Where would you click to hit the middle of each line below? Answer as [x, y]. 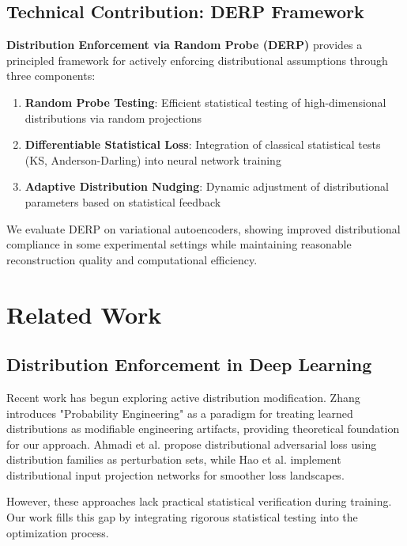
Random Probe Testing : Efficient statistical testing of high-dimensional [205, 102]
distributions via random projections [113, 118]
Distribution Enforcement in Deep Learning [189, 364]
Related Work [84, 314]
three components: [51, 76]
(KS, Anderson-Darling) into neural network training [153, 159]
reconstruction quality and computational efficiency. [132, 259]
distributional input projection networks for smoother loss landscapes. [175, 474]
